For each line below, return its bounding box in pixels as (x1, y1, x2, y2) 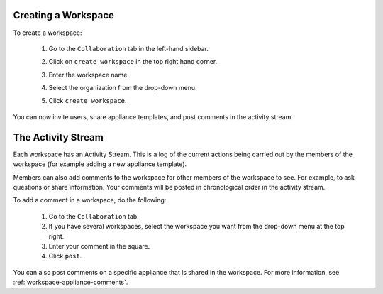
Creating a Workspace (13, 9, 115, 21)
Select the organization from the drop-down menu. (48, 84, 198, 92)
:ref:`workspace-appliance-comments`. (13, 278, 128, 287)
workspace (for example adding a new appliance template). (13, 160, 187, 168)
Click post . (48, 252, 82, 261)
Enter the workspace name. (48, 70, 129, 79)
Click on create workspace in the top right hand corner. (48, 58, 218, 66)
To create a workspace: (13, 28, 82, 37)
